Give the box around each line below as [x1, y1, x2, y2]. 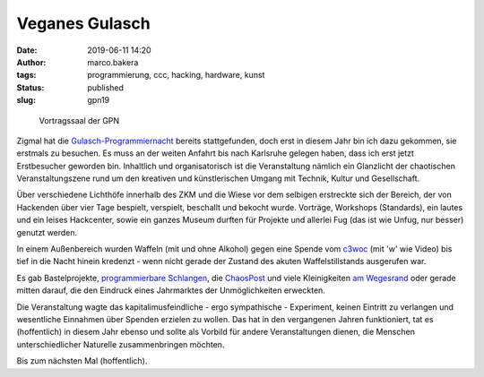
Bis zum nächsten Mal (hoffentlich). [16, 356, 148, 366]
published [87, 81, 125, 93]
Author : [16, 56, 47, 67]
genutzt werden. [16, 227, 78, 237]
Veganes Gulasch [16, 13, 151, 33]
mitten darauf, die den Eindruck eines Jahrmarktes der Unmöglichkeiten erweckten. [16, 285, 326, 296]
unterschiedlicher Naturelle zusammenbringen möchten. [16, 338, 225, 349]
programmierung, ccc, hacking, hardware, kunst [87, 70, 265, 81]
